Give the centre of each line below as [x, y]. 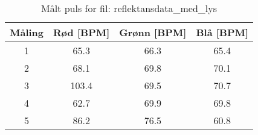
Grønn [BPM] [153, 32]
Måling [27, 32]
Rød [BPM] [82, 32]
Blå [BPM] [222, 32]
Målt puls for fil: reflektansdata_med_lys [129, 8]
